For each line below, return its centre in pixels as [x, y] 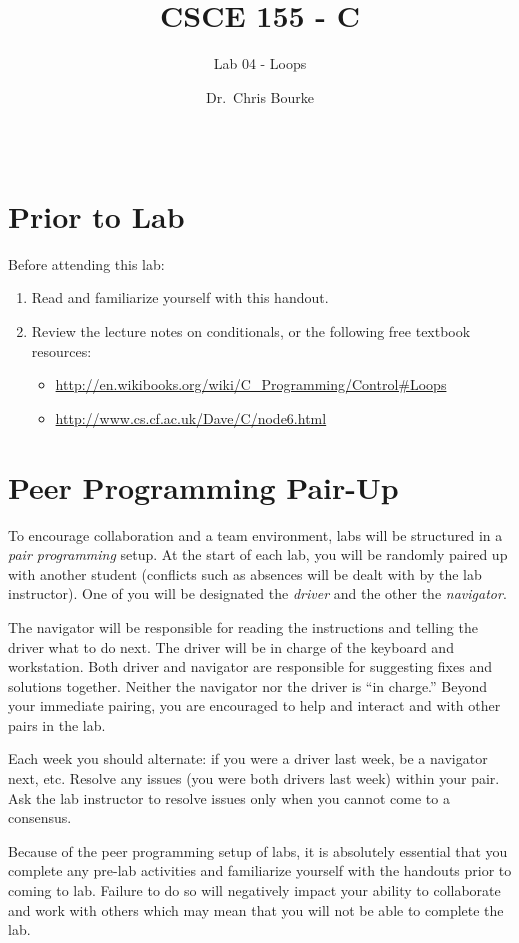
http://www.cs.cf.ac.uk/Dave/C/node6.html [191, 417]
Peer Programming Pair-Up [203, 486]
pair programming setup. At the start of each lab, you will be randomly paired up [258, 554]
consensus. [40, 817]
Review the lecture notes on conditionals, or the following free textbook [251, 331]
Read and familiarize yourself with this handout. [180, 297]
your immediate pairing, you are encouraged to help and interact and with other [254, 705]
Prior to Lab [96, 215]
